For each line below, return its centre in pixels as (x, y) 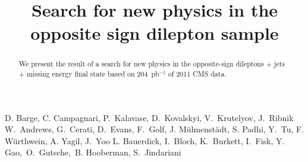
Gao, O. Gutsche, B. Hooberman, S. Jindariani (93, 152)
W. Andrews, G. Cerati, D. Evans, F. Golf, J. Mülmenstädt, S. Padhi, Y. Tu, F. (155, 129)
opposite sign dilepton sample (155, 33)
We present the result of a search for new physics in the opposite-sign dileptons (141, 64)
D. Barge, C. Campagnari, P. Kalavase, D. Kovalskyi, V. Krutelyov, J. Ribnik (149, 117)
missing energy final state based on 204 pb (93, 74)
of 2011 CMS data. (197, 74)
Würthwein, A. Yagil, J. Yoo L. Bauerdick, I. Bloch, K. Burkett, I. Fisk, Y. (145, 140)
